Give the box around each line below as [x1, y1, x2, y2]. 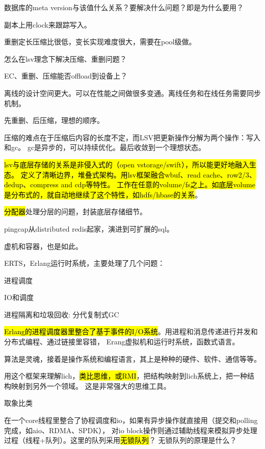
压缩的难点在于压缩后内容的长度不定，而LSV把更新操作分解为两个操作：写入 [4, 132, 261, 142]
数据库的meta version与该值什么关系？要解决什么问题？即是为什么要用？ [4, 2, 244, 12]
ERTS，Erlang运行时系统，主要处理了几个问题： [4, 258, 165, 268]
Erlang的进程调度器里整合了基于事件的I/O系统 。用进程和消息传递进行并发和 [4, 326, 258, 337]
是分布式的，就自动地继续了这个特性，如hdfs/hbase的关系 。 [4, 189, 202, 199]
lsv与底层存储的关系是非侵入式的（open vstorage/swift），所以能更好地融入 [4, 159, 249, 169]
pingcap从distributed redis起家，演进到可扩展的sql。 [4, 223, 174, 234]
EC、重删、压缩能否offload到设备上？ [4, 70, 128, 81]
